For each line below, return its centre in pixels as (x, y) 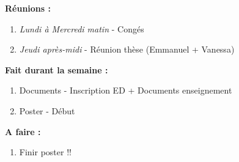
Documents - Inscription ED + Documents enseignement (126, 90)
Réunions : (28, 8)
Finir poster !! (45, 152)
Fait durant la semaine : (57, 69)
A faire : (23, 131)
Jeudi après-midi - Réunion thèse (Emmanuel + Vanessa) (127, 49)
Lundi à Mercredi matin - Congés (82, 28)
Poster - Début (47, 110)
